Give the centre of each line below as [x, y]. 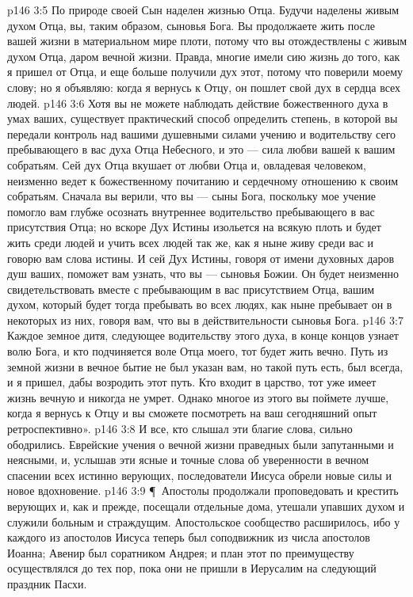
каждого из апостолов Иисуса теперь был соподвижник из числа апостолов [189, 537]
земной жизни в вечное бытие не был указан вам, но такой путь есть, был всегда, [205, 366]
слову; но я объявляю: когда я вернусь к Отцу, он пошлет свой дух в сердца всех [204, 87]
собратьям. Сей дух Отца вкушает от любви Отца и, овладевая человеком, [187, 164]
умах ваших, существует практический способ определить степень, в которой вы [203, 118]
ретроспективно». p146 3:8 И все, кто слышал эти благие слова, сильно [180, 429]
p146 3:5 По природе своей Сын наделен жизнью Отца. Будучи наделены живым [203, 10]
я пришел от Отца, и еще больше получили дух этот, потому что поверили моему [205, 72]
